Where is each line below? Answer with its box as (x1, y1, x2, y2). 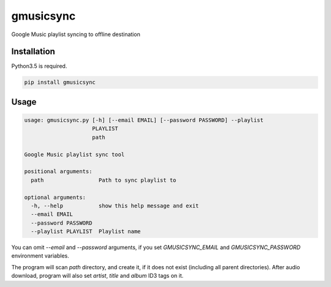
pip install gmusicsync (24, 79, 96, 86)
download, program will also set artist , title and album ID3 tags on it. (11, 272, 184, 280)
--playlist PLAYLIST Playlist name (31, 228, 141, 235)
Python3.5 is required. (11, 62, 67, 70)
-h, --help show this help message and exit (31, 202, 199, 209)
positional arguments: (24, 168, 93, 175)
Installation (11, 47, 55, 57)
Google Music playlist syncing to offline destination (11, 31, 140, 38)
